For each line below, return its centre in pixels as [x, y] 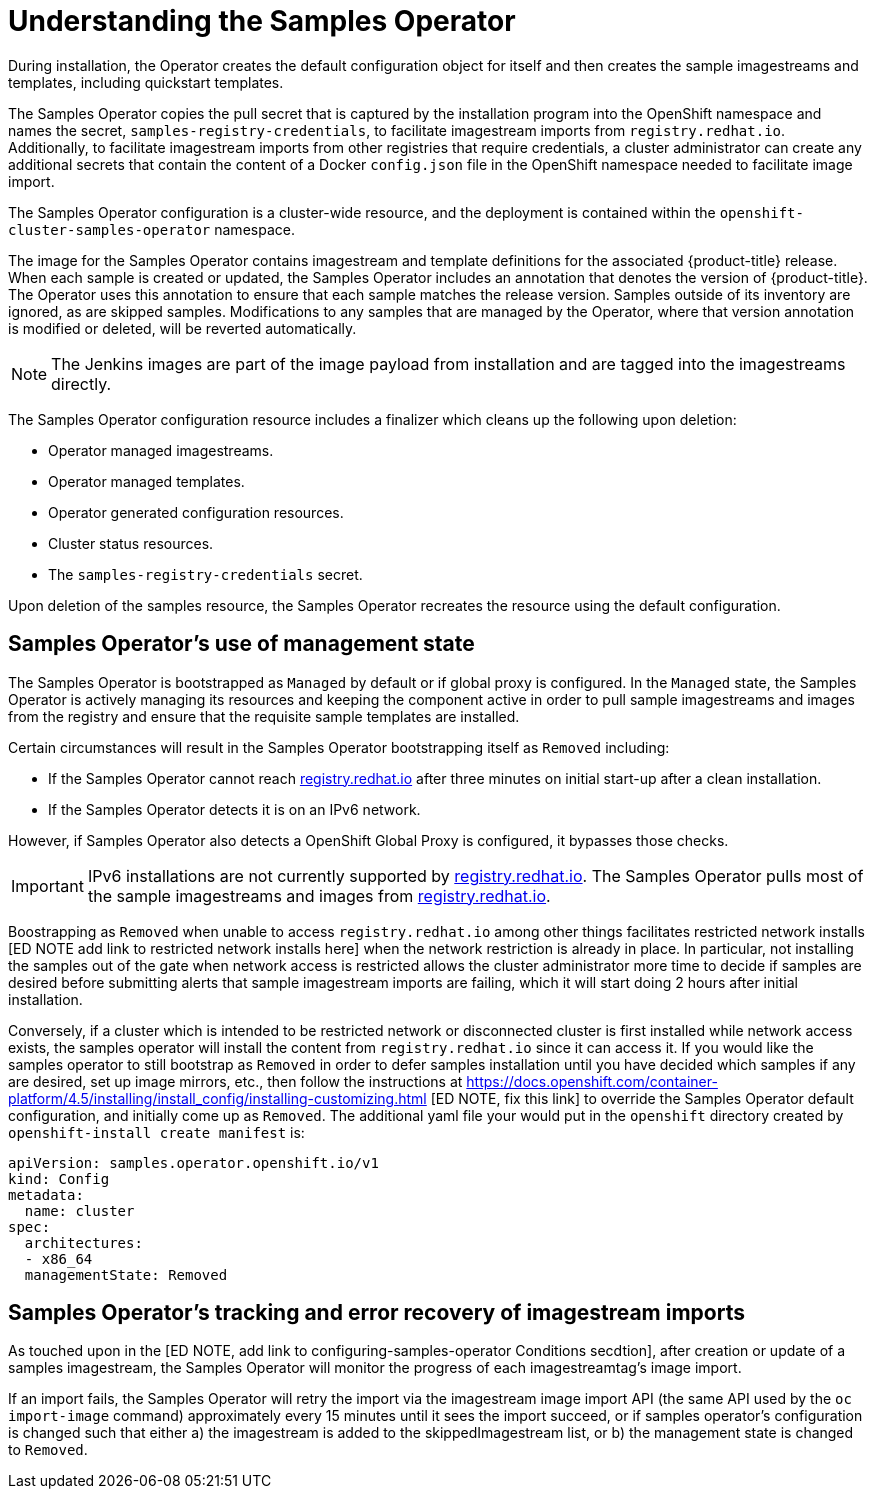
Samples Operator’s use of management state [241, 644]
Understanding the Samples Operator [262, 21]
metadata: [46, 1194]
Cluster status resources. [131, 543]
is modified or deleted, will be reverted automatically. [182, 328]
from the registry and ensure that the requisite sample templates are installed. [264, 716]
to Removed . [48, 1450]
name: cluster [79, 1210]
